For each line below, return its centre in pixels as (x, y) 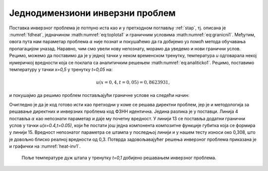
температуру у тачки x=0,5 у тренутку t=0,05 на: (61, 69)
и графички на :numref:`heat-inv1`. (45, 146)
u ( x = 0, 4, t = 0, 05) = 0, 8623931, (133, 83)
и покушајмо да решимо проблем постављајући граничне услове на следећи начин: (99, 95)
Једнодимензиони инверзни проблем (93, 13)
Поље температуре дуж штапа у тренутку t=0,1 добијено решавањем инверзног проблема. (119, 158)
